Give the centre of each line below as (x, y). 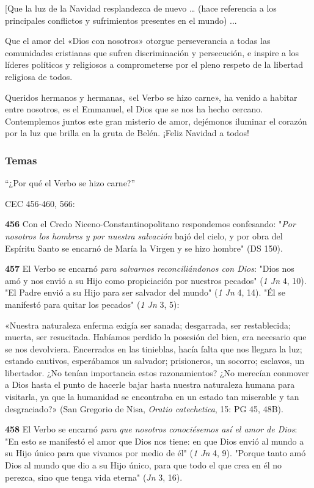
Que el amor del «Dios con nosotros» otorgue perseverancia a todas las (138, 41)
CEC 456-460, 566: (40, 203)
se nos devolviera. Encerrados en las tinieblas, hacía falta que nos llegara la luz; (154, 348)
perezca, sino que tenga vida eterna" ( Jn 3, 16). (94, 477)
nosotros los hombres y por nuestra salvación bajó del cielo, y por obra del (144, 235)
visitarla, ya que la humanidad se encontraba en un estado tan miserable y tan (152, 397)
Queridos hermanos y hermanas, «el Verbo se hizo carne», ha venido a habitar (151, 97)
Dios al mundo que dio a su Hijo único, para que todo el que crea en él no (144, 465)
